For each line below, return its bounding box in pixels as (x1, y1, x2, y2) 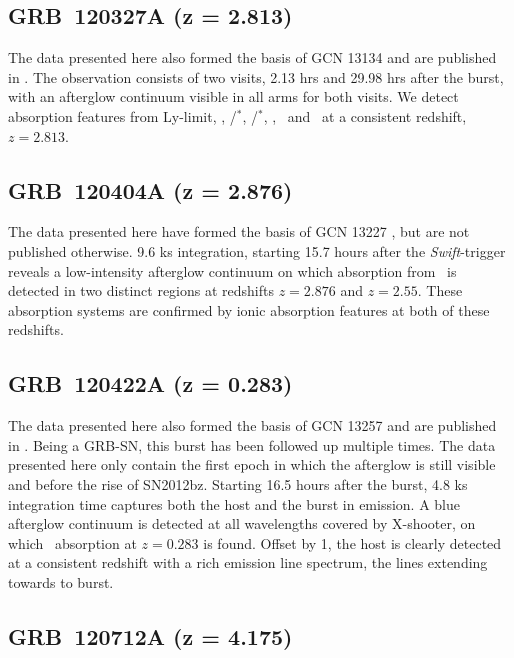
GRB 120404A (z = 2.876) (8, 174, 293, 205)
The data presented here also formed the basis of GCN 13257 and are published (8, 415, 497, 436)
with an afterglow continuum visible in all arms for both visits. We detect (8, 86, 459, 107)
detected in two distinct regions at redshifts (8, 280, 274, 301)
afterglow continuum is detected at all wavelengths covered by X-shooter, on (8, 513, 476, 534)
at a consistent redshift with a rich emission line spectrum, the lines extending (8, 552, 488, 573)
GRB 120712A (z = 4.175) (8, 620, 293, 651)
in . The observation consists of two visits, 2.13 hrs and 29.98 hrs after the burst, (8, 66, 504, 87)
